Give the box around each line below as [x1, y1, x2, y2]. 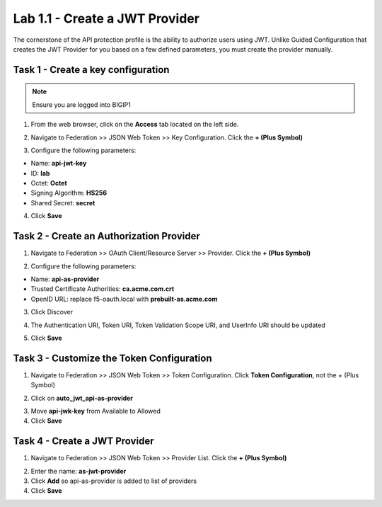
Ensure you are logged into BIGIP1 [32, 100, 131, 109]
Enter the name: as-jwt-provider [30, 467, 127, 475]
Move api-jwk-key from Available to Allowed [30, 406, 161, 415]
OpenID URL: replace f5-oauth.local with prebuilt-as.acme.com [30, 295, 218, 303]
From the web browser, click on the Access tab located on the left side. [30, 120, 239, 129]
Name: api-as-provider [30, 275, 100, 283]
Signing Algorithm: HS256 [30, 188, 108, 198]
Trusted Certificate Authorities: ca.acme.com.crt [30, 285, 175, 293]
